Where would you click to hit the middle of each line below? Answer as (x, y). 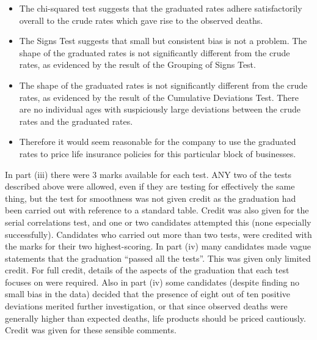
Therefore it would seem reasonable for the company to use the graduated (158, 142)
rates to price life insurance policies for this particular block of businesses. (158, 153)
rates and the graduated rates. (76, 121)
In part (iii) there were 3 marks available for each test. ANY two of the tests (148, 174)
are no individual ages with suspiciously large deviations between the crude (160, 109)
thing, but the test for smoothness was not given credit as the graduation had (151, 198)
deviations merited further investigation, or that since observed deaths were (146, 306)
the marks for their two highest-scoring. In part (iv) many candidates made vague (158, 246)
